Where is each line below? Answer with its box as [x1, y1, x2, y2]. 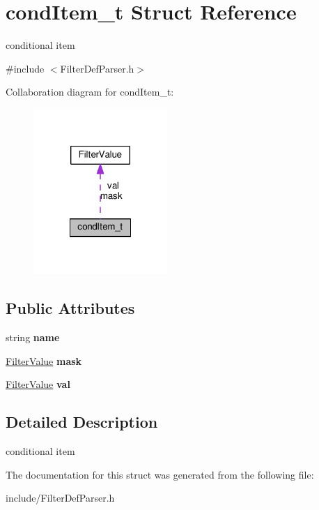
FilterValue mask [6, 353, 82, 368]
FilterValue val [6, 377, 70, 391]
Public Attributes [6, 297, 135, 319]
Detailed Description [6, 411, 158, 433]
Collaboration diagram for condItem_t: [6, 84, 174, 99]
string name [6, 330, 60, 345]
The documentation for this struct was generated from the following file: [6, 467, 314, 481]
